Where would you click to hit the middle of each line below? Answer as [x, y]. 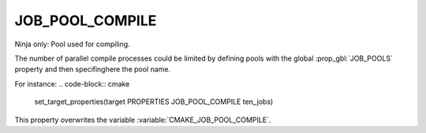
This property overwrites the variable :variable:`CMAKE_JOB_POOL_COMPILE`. [143, 120]
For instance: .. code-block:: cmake [72, 83]
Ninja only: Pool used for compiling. [72, 44]
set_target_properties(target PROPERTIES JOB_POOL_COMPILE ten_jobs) [154, 102]
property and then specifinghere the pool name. [93, 69]
